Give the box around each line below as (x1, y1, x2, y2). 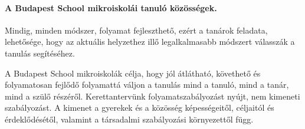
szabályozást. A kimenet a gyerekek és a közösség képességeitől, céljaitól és (5, 101, 274, 114)
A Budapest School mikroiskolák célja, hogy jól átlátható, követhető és (5, 67, 261, 79)
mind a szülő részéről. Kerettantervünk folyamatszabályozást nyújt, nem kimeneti (5, 90, 300, 102)
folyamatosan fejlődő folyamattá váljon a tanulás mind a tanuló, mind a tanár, (5, 78, 289, 91)
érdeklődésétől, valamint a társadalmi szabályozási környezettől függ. (5, 113, 254, 125)
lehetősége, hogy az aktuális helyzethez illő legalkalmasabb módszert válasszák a (5, 35, 295, 48)
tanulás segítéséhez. (5, 47, 75, 59)
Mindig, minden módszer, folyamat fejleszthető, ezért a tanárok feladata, (5, 24, 268, 36)
